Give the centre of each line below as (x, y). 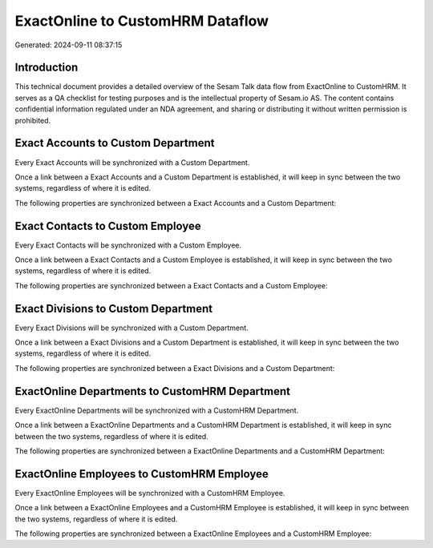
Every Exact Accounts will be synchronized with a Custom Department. (132, 162)
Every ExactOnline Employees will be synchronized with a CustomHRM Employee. (150, 493)
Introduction (47, 68)
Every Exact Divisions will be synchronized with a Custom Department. (132, 328)
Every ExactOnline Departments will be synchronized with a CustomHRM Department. (157, 410)
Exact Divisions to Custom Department (113, 308)
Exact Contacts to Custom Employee (108, 226)
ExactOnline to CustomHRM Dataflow (142, 21)
